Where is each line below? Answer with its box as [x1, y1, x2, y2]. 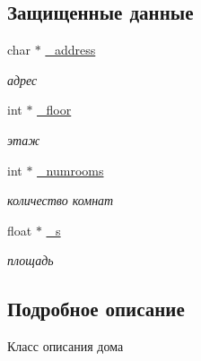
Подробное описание [7, 295, 185, 322]
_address [45, 40, 96, 59]
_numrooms [37, 160, 104, 179]
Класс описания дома [7, 337, 124, 356]
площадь [7, 251, 54, 270]
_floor [37, 100, 72, 119]
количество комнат [7, 191, 114, 210]
